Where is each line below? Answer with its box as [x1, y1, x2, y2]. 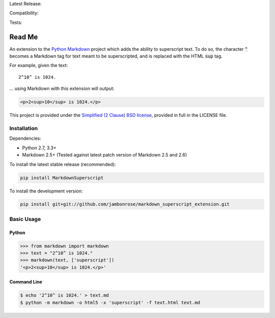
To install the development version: [9, 188, 83, 194]
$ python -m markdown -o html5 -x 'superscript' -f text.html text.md [20, 300, 201, 305]
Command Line [9, 279, 43, 285]
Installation [9, 124, 38, 132]
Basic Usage [9, 215, 41, 222]
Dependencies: [9, 135, 42, 142]
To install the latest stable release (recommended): [9, 161, 116, 167]
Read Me [9, 33, 38, 41]
